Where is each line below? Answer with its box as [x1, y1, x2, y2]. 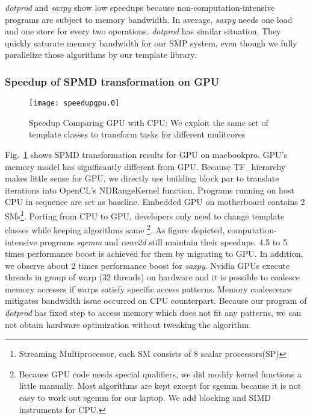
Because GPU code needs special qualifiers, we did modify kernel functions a [19, 367, 302, 380]
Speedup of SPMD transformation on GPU [5, 74, 220, 89]
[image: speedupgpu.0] [29, 99, 120, 108]
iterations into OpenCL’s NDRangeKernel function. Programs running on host [5, 183, 294, 196]
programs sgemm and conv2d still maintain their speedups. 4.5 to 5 [40, 235, 287, 248]
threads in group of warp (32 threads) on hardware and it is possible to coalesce [5, 271, 300, 283]
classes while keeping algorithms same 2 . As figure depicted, [5, 222, 225, 236]
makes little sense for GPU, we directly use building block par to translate [5, 172, 279, 184]
